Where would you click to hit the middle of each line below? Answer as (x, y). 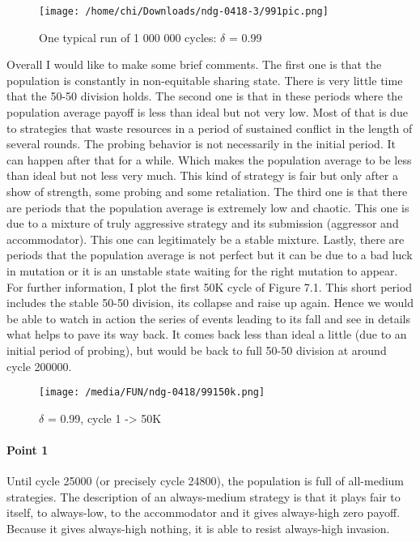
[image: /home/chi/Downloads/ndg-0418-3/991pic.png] (184, 11)
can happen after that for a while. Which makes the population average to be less (209, 159)
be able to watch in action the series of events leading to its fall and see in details (208, 318)
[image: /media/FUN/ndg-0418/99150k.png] (152, 393)
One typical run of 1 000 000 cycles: (128, 37)
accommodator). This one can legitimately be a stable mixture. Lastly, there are (206, 239)
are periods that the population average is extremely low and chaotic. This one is (208, 207)
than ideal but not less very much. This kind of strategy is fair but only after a (202, 175)
